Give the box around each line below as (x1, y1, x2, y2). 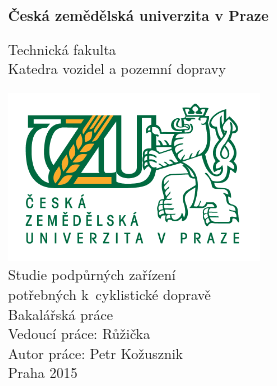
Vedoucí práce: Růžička (8, 323, 151, 344)
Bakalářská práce (8, 303, 113, 324)
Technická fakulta (8, 38, 117, 59)
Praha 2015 (8, 362, 78, 383)
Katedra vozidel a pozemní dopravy (8, 58, 226, 79)
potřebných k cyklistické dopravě (8, 283, 211, 304)
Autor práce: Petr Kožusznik (8, 342, 183, 363)
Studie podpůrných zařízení (8, 264, 176, 285)
